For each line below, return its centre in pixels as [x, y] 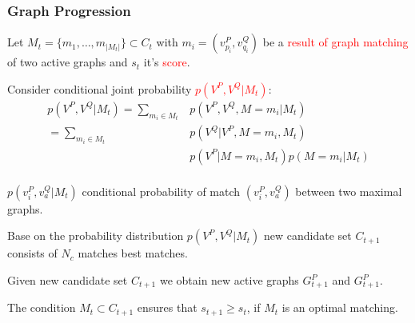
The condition [42, 307]
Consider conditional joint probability [100, 88]
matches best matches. [133, 253]
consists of [32, 253]
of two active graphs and [68, 62]
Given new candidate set [68, 280]
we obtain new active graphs [229, 280]
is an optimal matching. [340, 307]
